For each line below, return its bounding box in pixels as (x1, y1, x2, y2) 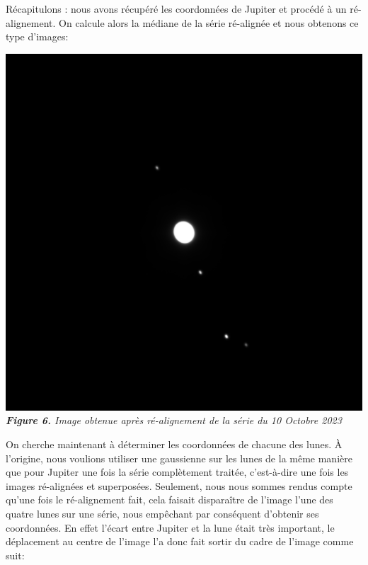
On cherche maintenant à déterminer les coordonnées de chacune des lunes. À (6, 436, 343, 451)
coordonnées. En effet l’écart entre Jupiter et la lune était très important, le (6, 520, 335, 535)
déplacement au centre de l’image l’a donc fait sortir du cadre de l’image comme (6, 534, 354, 549)
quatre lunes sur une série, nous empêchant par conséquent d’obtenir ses (6, 506, 319, 520)
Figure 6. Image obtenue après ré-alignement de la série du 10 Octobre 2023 (6, 413, 342, 428)
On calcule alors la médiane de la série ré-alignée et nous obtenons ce (59, 15, 359, 30)
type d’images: (6, 29, 69, 44)
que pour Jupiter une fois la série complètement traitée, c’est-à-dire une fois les (6, 464, 349, 479)
